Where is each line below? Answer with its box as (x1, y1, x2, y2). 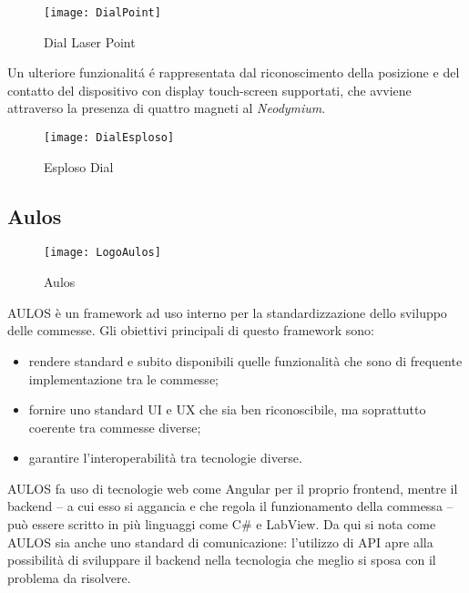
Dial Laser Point (44, 32, 136, 51)
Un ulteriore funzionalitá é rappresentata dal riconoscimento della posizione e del (7, 63, 460, 82)
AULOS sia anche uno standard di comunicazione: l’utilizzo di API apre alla (7, 532, 433, 551)
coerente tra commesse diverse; (28, 417, 201, 436)
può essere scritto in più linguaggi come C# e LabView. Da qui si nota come (7, 515, 436, 534)
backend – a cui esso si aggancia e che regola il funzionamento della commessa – (7, 496, 454, 516)
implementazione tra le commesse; (28, 369, 219, 388)
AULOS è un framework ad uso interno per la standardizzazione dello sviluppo (7, 302, 447, 322)
